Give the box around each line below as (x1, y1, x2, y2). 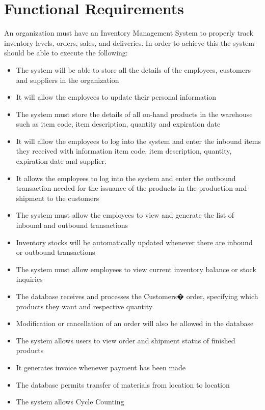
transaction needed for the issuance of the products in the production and (16, 183, 247, 193)
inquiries (16, 274, 43, 284)
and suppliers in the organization (16, 74, 119, 85)
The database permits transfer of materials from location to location (16, 379, 230, 390)
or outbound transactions (16, 247, 95, 257)
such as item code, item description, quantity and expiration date (16, 119, 221, 129)
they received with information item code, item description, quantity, (16, 145, 232, 156)
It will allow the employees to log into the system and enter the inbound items (16, 135, 261, 146)
